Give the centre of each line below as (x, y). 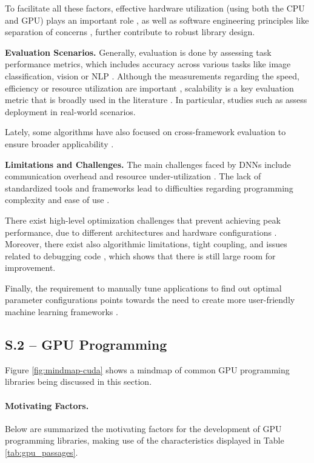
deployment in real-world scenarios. (70, 111)
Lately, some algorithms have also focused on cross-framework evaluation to (145, 132)
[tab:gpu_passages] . (42, 452)
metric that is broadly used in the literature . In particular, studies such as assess (156, 100)
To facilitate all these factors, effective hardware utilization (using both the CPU (155, 8)
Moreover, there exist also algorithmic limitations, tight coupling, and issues (146, 244)
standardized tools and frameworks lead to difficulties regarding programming (149, 188)
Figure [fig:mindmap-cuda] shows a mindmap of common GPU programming (147, 369)
